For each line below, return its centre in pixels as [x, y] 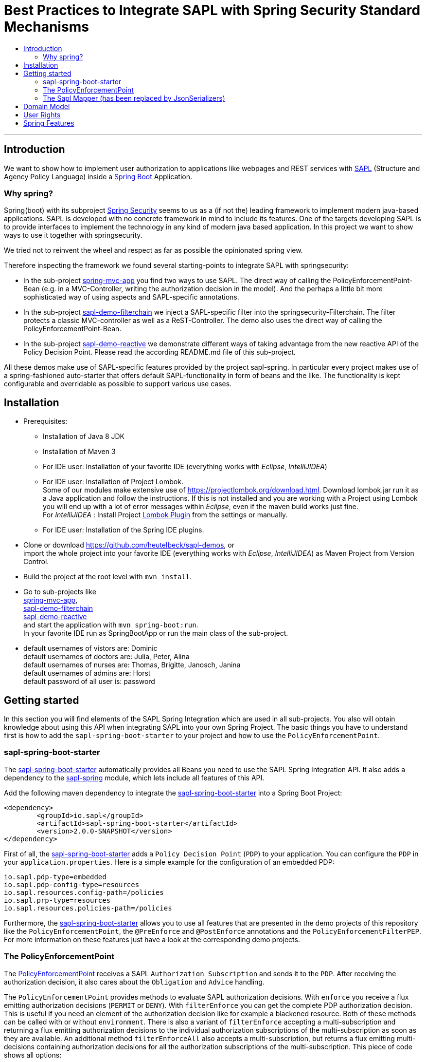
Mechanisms [46, 27]
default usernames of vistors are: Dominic [90, 648]
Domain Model [47, 106]
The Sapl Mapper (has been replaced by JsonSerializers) [134, 98]
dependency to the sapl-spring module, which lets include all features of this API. [134, 778]
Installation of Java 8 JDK [84, 436]
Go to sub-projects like [60, 592]
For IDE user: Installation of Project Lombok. [113, 482]
